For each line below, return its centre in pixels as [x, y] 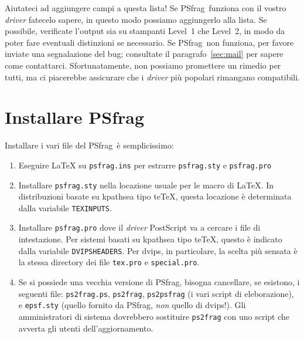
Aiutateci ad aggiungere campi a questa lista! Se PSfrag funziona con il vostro [146, 8]
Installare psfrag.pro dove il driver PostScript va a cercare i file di [139, 227]
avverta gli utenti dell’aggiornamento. [86, 328]
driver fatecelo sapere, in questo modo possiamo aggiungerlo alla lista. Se [136, 19]
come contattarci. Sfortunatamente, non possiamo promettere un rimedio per [143, 65]
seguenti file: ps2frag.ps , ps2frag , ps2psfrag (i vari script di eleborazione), [156, 293]
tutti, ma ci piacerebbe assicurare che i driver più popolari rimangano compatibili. [152, 77]
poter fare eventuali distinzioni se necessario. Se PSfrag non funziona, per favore [149, 42]
